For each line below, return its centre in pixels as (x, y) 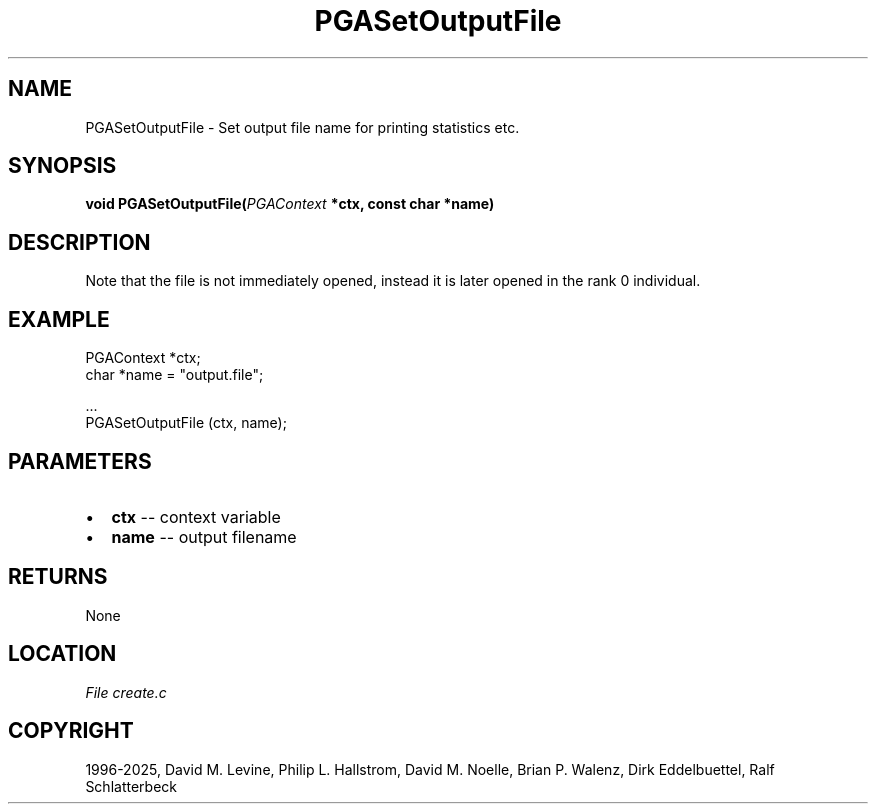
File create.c (126, 692)
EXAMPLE (59, 319)
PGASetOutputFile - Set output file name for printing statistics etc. (302, 127)
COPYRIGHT (71, 731)
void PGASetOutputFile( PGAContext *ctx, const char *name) (290, 204)
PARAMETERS (80, 461)
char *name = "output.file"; (174, 375)
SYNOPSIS (62, 166)
